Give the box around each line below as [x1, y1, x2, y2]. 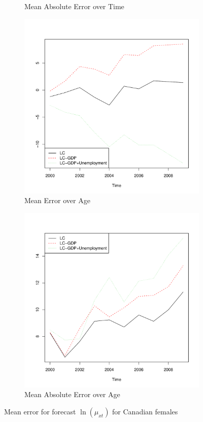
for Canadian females [112, 406, 178, 416]
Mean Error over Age [24, 195, 90, 206]
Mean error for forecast [4, 406, 76, 416]
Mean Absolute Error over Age [24, 389, 120, 400]
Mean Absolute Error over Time [24, 1, 124, 11]
